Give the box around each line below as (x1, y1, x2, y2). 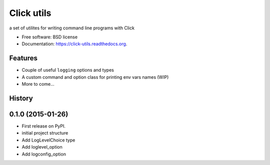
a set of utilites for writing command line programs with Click (9, 25, 135, 31)
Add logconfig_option (21, 151, 66, 157)
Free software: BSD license (21, 34, 77, 40)
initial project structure (21, 130, 68, 136)
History (9, 94, 33, 102)
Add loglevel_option (21, 144, 62, 150)
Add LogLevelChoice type (21, 137, 75, 143)
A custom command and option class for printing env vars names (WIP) (21, 74, 169, 80)
